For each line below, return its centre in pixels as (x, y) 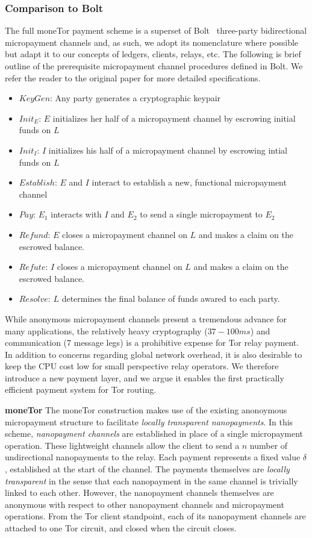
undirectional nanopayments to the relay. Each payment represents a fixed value (153, 457)
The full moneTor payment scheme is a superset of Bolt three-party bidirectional (156, 30)
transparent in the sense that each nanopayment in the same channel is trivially (151, 480)
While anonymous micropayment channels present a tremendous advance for (146, 318)
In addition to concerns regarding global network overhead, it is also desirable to (154, 354)
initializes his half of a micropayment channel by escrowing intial (168, 150)
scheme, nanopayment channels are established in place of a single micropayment (154, 433)
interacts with (76, 214)
